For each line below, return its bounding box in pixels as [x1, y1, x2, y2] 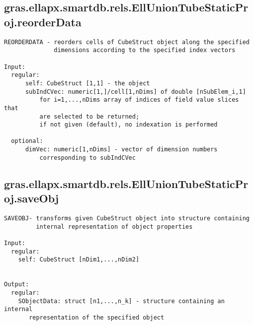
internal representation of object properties [36, 223, 193, 230]
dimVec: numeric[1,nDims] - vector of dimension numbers [25, 146, 218, 153]
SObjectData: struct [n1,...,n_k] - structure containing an [18, 297, 225, 305]
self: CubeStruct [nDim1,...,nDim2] [18, 256, 140, 263]
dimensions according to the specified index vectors [54, 47, 236, 54]
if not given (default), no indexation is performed [39, 121, 218, 129]
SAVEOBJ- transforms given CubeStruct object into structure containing [4, 215, 250, 222]
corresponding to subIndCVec [39, 154, 136, 161]
